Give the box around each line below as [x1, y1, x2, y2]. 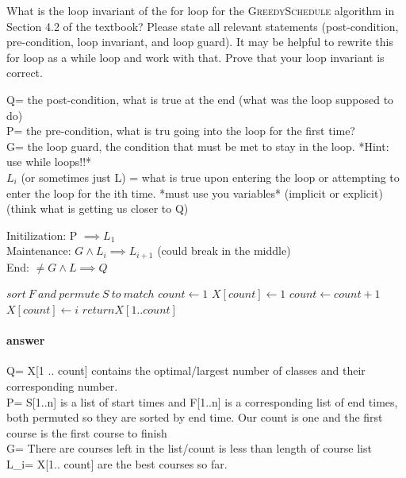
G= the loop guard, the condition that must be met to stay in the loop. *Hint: [6, 137, 389, 154]
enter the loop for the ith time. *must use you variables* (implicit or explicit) [6, 184, 383, 201]
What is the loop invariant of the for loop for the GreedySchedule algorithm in [6, 2, 395, 18]
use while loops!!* [6, 153, 92, 170]
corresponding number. [6, 377, 118, 394]
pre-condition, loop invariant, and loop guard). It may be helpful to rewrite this [6, 33, 394, 50]
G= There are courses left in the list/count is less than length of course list [6, 440, 372, 457]
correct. [6, 64, 43, 81]
